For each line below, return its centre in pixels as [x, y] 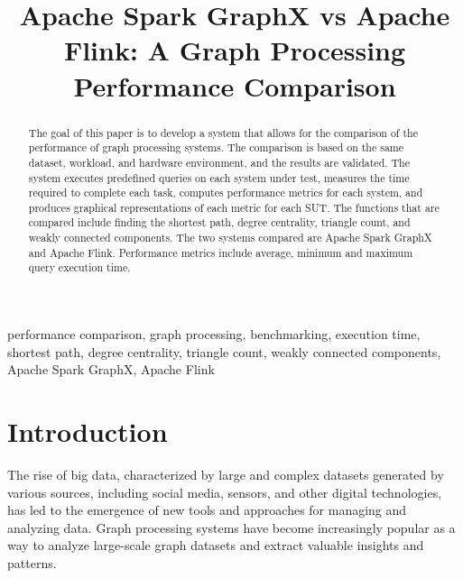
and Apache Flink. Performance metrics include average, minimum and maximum [221, 252]
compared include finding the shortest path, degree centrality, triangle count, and [219, 222]
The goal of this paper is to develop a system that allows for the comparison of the [223, 132]
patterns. [32, 562]
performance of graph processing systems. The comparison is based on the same [216, 147]
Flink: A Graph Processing [235, 50]
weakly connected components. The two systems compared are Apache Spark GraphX [230, 238]
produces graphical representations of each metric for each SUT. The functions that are [234, 207]
